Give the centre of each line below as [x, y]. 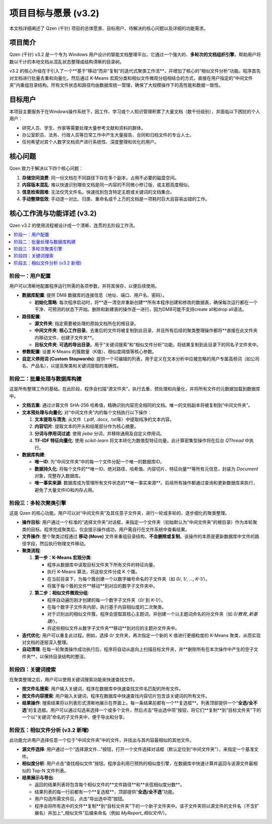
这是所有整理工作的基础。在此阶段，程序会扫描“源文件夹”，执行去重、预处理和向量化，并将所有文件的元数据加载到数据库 [135, 389]
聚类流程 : [31, 551]
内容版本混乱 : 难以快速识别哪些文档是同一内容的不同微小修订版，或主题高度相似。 [107, 185]
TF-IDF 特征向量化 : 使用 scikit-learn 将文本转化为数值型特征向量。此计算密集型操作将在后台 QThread [139, 441]
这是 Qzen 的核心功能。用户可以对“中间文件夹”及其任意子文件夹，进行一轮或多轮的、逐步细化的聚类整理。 [119, 513]
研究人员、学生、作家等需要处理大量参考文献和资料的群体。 [84, 128]
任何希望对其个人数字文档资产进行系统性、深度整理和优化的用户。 [90, 142]
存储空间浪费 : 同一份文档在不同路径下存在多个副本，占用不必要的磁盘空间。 [100, 178]
